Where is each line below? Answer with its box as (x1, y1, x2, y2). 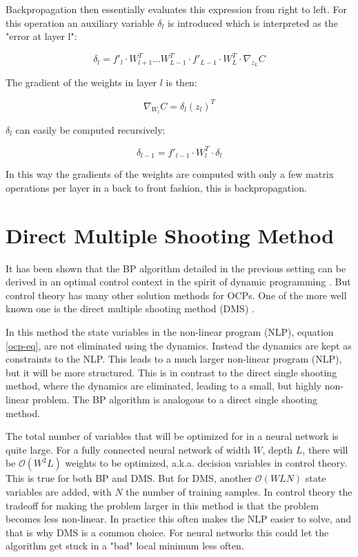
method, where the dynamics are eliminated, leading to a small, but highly (6, 378, 321, 393)
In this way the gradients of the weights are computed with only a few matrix (6, 167, 334, 181)
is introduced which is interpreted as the (167, 15, 338, 30)
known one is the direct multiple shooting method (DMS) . (6, 301, 255, 316)
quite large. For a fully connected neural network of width (6, 442, 250, 456)
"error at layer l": (6, 29, 77, 43)
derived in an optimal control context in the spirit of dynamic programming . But (6, 274, 351, 289)
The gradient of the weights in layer (6, 75, 157, 90)
